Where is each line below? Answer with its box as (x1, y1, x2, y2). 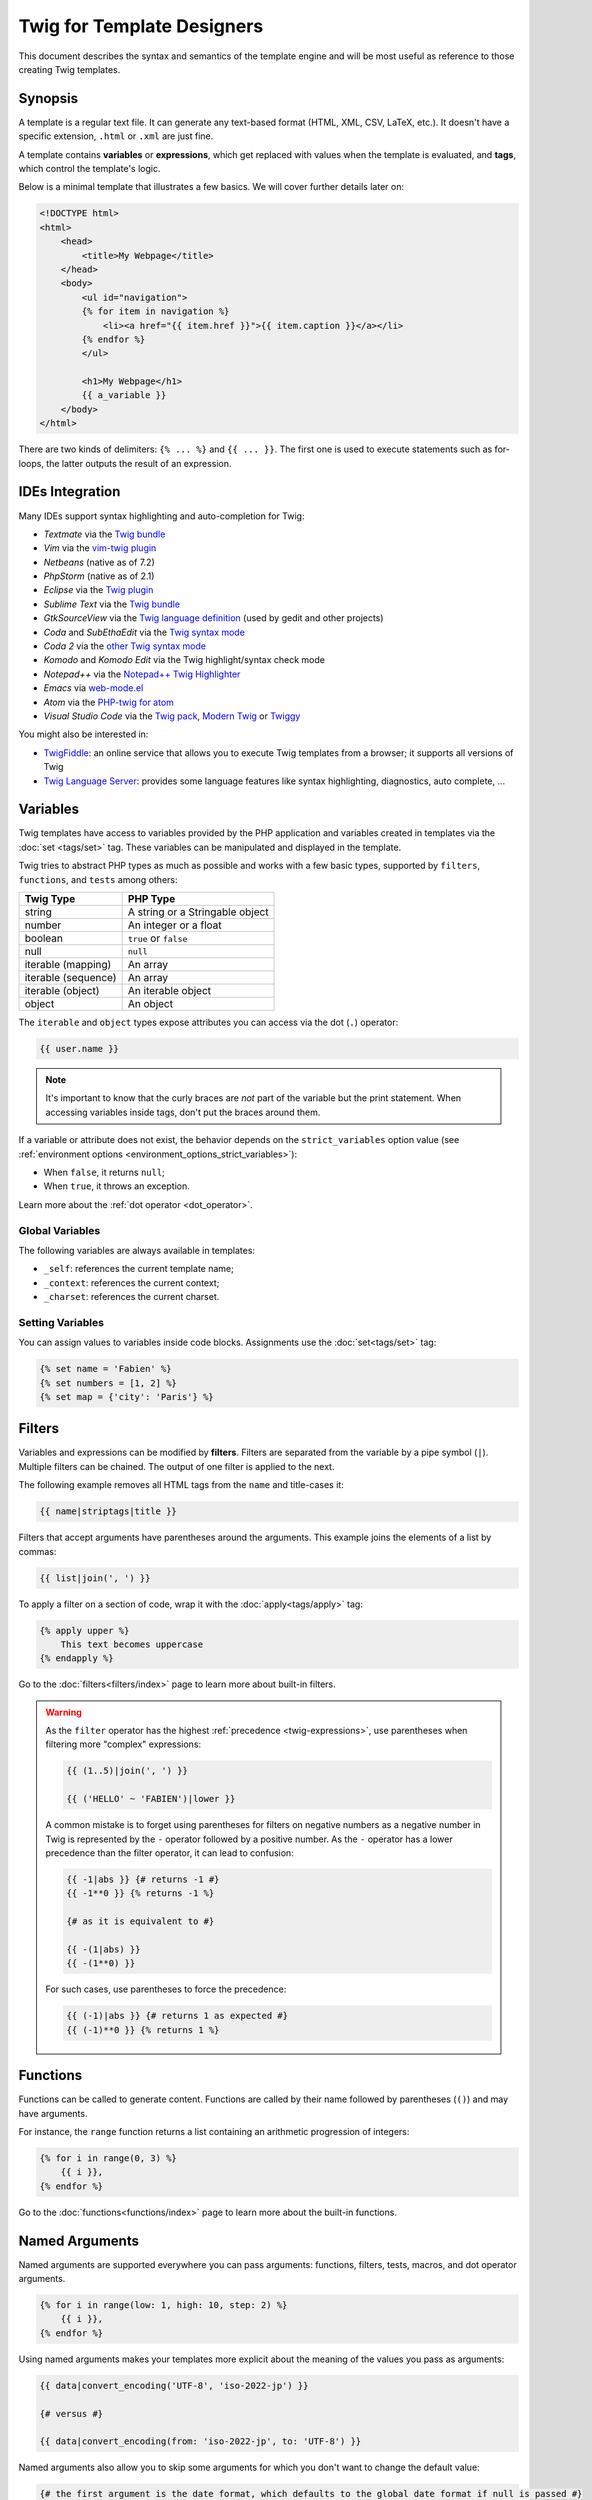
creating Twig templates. (18, 63, 121, 75)
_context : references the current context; (43, 1276, 220, 1289)
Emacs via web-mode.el (43, 682, 144, 694)
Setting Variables (18, 1315, 105, 1329)
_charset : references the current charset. (43, 1291, 220, 1303)
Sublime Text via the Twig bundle (43, 598, 180, 610)
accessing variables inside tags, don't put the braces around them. (45, 1106, 321, 1118)
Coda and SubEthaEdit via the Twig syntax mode (43, 626, 245, 638)
